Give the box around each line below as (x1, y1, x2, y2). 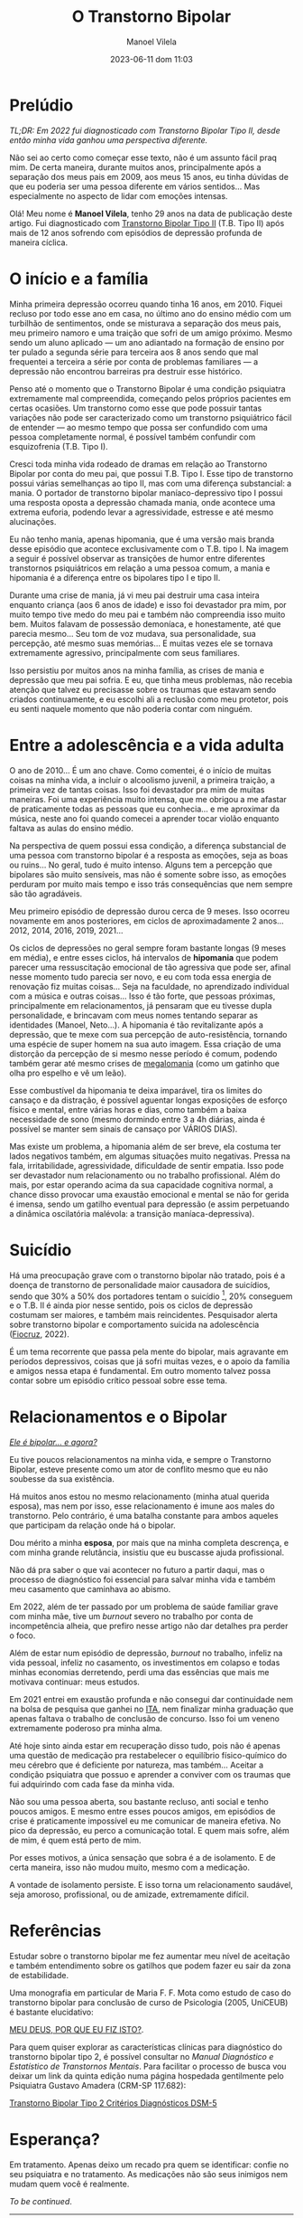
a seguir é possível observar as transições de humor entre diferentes (9, 553, 266, 564)
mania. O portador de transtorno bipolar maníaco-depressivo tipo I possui (9, 487, 283, 498)
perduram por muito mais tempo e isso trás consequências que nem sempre (9, 878, 293, 889)
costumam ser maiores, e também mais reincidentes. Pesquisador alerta (9, 1310, 278, 1321)
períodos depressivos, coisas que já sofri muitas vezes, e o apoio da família (9, 1356, 290, 1367)
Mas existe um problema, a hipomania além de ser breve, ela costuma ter (9, 1141, 281, 1152)
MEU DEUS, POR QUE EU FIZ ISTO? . (9, 2024, 144, 2035)
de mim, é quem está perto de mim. (9, 1834, 142, 1846)
